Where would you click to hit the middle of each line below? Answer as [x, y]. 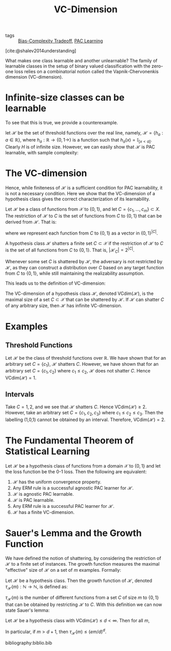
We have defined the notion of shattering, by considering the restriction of [83, 558]
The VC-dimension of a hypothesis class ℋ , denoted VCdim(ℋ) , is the [80, 293]
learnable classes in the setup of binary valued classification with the [78, 66]
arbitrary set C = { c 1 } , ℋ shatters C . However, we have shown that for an [82, 365]
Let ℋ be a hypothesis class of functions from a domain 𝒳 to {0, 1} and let [83, 466]
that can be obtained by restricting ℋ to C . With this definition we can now [84, 604]
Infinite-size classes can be [65, 98]
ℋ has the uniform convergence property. [57, 482]
